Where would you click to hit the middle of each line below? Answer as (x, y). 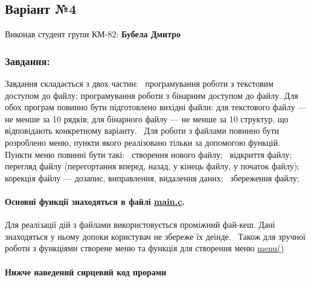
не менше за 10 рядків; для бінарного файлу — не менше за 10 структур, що (147, 118)
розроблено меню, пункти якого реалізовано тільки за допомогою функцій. (143, 142)
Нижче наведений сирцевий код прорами (86, 271)
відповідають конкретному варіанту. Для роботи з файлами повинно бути (142, 130)
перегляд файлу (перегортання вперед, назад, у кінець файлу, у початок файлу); (152, 166)
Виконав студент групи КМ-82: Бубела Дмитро (93, 34)
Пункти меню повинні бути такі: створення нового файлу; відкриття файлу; (149, 154)
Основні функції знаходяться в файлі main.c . (95, 201)
